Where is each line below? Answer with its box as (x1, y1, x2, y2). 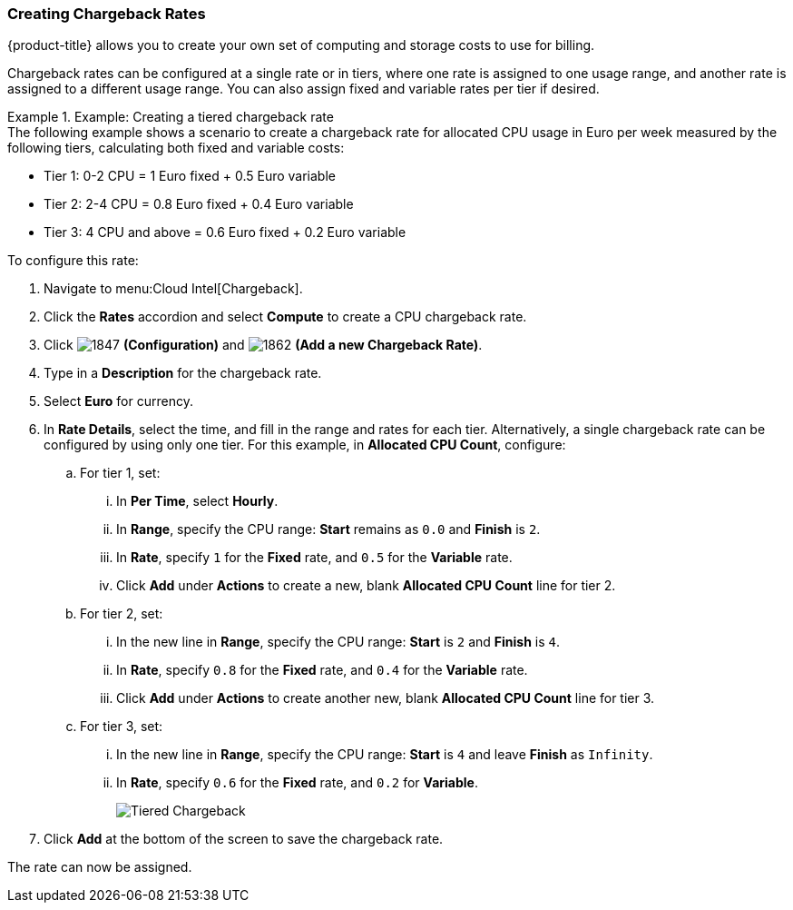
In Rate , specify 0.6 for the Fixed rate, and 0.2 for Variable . (116, 775, 479, 791)
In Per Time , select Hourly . (116, 493, 279, 509)
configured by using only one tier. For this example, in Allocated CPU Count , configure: (44, 437, 566, 453)
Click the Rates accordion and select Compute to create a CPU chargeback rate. (44, 309, 527, 325)
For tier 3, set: (80, 718, 163, 735)
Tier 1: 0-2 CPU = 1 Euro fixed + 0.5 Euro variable (44, 168, 336, 184)
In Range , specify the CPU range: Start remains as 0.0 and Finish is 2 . (116, 521, 541, 538)
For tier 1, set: (80, 465, 161, 481)
